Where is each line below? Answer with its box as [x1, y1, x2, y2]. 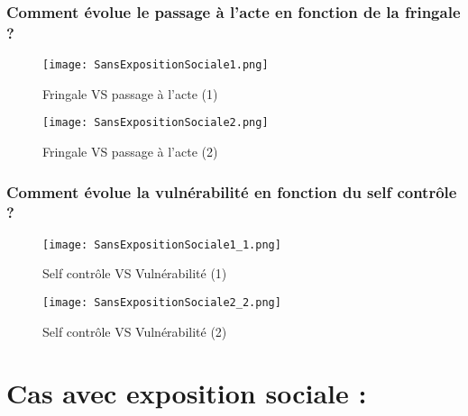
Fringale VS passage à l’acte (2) [42, 142, 218, 161]
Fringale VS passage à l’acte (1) [42, 84, 218, 103]
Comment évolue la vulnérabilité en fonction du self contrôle [6, 180, 457, 203]
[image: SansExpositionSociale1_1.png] [42, 238, 281, 251]
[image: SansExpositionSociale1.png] [42, 59, 269, 72]
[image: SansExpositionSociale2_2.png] [42, 296, 281, 310]
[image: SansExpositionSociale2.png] [42, 116, 269, 130]
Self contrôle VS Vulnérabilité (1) [42, 264, 227, 283]
